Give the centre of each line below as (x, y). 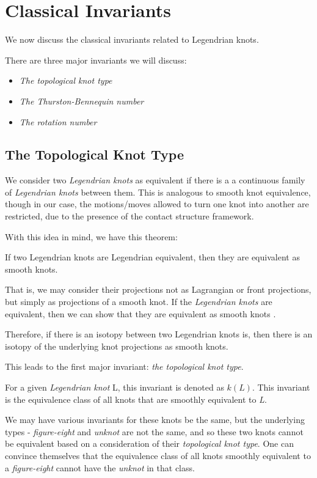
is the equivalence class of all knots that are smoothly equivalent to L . (136, 399)
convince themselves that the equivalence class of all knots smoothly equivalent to (158, 455)
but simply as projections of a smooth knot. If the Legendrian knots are (139, 302)
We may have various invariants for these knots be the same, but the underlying (155, 420)
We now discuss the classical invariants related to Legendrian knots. (132, 39)
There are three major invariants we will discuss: (96, 60)
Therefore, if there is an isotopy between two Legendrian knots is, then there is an (159, 334)
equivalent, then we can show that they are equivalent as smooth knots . (140, 313)
